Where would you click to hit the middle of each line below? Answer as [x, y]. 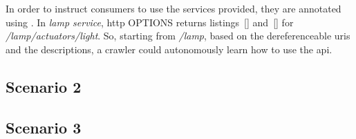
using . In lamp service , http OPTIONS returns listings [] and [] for [150, 22]
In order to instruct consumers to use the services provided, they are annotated [174, 8]
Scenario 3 [44, 127]
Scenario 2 [44, 86]
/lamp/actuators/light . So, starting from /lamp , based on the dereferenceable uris [178, 36]
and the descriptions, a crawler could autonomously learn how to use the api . [169, 49]
